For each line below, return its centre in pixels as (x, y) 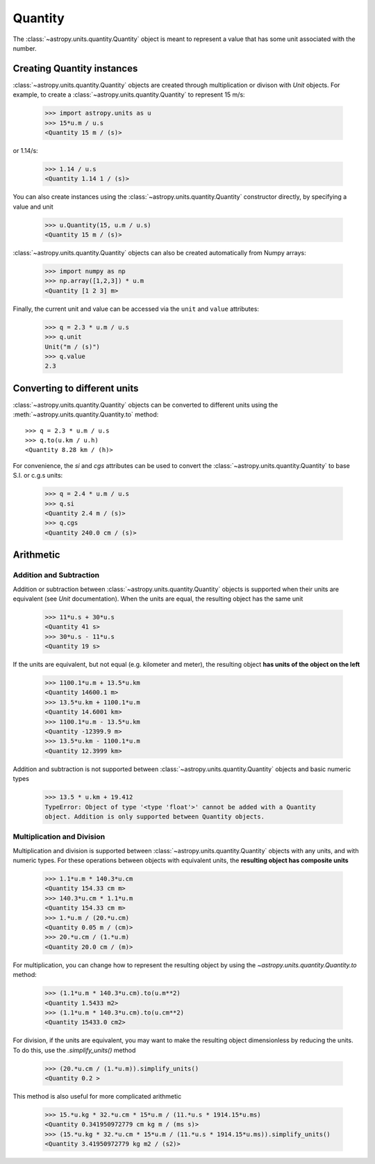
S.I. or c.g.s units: (38, 476)
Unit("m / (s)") (73, 347)
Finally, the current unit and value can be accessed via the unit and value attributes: (136, 309)
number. (25, 48)
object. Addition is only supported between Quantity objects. (155, 816)
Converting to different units (76, 388)
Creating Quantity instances (75, 68)
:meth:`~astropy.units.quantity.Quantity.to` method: (86, 414)
